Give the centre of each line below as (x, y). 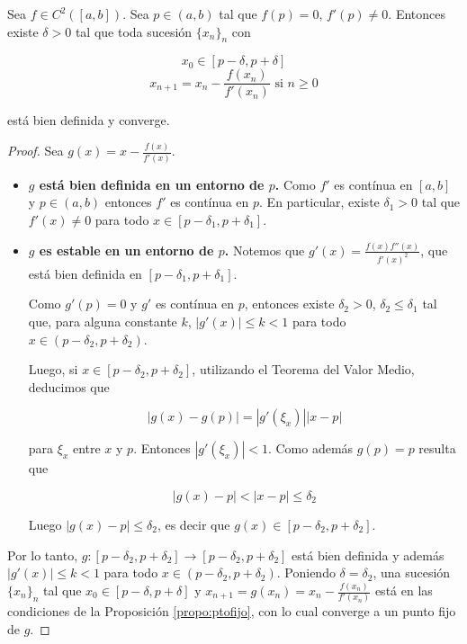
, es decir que (193, 524)
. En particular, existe (319, 202)
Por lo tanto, (43, 555)
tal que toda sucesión (134, 31)
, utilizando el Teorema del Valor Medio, (303, 369)
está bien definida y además (368, 555)
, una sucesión (412, 572)
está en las (404, 590)
